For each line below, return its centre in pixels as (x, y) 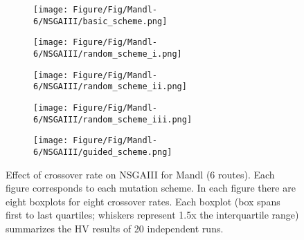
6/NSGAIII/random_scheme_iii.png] (113, 119)
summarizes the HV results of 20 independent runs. (115, 228)
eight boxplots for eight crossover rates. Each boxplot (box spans (143, 201)
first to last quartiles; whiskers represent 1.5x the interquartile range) (152, 215)
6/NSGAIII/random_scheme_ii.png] (110, 87)
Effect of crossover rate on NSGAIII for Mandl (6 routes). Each (140, 174)
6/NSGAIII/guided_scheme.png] (103, 152)
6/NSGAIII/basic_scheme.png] (100, 21)
